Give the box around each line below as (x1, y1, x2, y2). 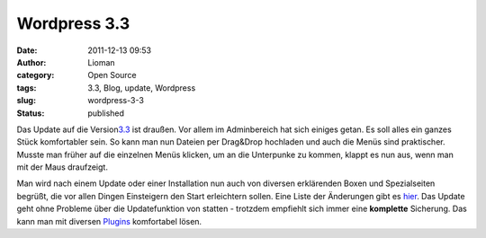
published (87, 108, 125, 119)
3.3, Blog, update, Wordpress (87, 82, 196, 93)
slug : (16, 95, 36, 106)
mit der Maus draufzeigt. (16, 162, 108, 172)
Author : (16, 57, 47, 67)
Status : (16, 108, 45, 119)
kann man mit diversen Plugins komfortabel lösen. (16, 216, 202, 226)
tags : (16, 82, 37, 93)
